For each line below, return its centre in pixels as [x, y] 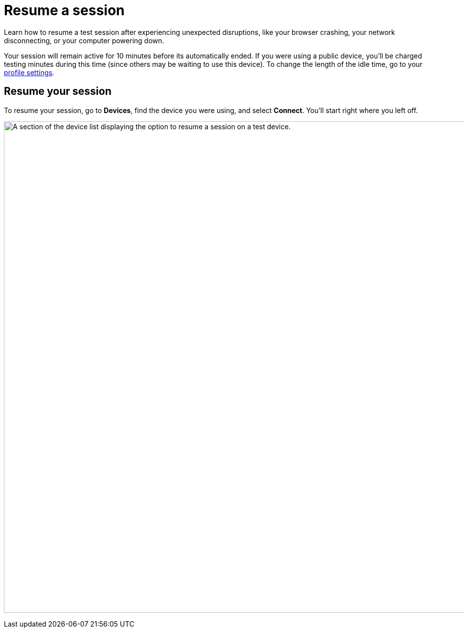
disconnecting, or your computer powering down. [84, 40]
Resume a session [64, 10]
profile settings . [29, 72]
